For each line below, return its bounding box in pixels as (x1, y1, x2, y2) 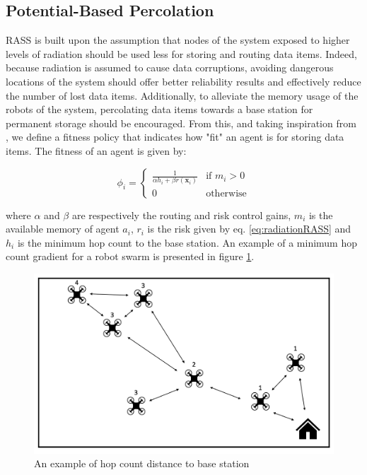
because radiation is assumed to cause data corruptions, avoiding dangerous (6, 60, 334, 75)
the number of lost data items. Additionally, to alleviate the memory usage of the (6, 88, 359, 102)
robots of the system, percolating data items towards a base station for (6, 102, 313, 117)
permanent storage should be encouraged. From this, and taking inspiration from (6, 115, 356, 130)
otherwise (206, 188, 247, 199)
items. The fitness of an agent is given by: (6, 143, 187, 158)
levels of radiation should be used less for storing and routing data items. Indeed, (6, 46, 357, 61)
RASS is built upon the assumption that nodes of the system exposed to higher (6, 33, 350, 47)
